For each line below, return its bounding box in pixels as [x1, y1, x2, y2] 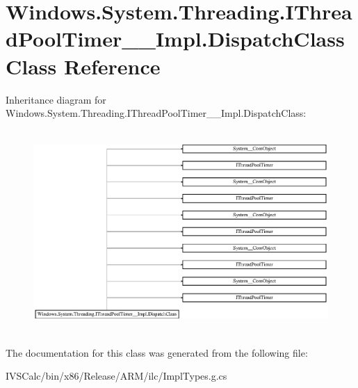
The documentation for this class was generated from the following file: [6, 345, 308, 359]
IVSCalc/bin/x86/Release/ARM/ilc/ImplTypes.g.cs [6, 369, 227, 383]
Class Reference [6, 51, 161, 80]
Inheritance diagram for [6, 92, 106, 106]
